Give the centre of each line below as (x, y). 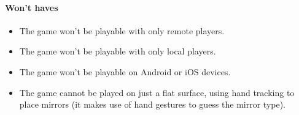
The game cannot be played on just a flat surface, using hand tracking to (157, 92)
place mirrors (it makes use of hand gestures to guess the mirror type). (153, 104)
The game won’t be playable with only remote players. (122, 30)
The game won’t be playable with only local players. (118, 51)
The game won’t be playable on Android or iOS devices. (125, 71)
